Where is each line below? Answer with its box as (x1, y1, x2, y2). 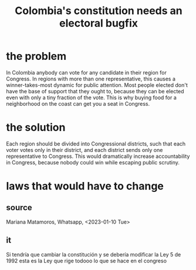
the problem (6, 50, 67, 63)
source (6, 203, 32, 212)
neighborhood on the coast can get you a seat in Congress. (6, 100, 150, 107)
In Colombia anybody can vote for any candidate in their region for (6, 69, 167, 76)
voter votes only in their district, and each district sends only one (6, 146, 163, 153)
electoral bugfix (59, 16, 138, 30)
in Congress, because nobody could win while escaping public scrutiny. (6, 158, 180, 166)
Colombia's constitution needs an (14, 4, 183, 18)
